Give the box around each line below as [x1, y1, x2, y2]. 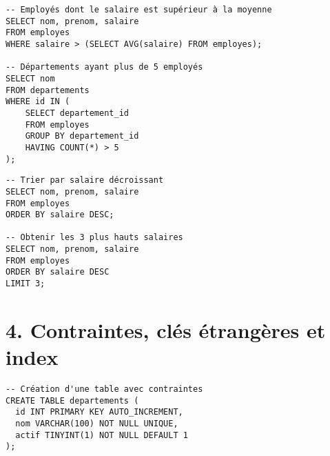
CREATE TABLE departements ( [6, 395, 139, 406]
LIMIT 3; [6, 279, 45, 289]
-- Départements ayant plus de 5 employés [6, 62, 203, 72]
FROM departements [6, 85, 90, 95]
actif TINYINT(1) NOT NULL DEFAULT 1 [15, 430, 188, 440]
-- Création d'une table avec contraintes [6, 384, 203, 395]
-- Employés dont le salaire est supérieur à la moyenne [6, 5, 272, 14]
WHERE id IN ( [6, 97, 70, 107]
